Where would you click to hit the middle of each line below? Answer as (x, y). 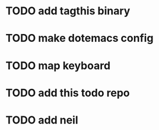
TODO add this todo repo (68, 93)
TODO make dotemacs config (79, 38)
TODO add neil (42, 120)
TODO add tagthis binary (68, 11)
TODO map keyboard (58, 65)
